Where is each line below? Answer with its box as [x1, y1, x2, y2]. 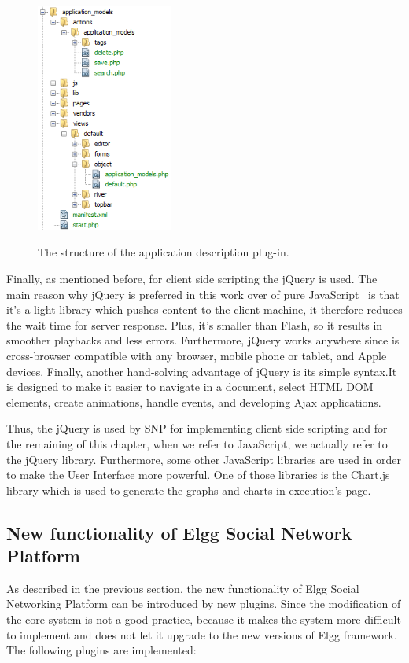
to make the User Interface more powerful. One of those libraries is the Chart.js [6, 466, 390, 483]
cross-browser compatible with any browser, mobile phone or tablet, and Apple [6, 347, 387, 363]
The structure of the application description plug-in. [38, 244, 289, 260]
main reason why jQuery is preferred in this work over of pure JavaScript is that [6, 285, 400, 302]
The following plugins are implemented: [6, 642, 197, 658]
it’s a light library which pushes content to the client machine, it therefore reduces [6, 301, 403, 318]
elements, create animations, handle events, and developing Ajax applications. [6, 393, 381, 410]
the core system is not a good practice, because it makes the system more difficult [6, 611, 401, 628]
